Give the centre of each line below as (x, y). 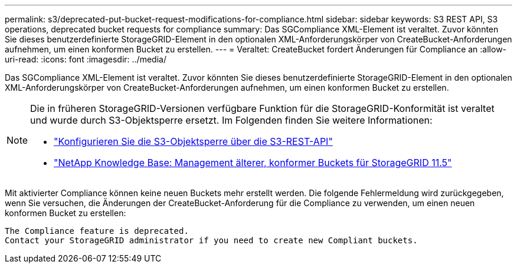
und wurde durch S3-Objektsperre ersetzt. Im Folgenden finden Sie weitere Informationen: (231, 120)
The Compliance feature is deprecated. (97, 231)
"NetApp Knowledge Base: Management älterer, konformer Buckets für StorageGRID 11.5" (253, 163)
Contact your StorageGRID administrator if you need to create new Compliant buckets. (211, 240)
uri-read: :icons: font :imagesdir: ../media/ (86, 59)
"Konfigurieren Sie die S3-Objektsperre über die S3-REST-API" (193, 141)
